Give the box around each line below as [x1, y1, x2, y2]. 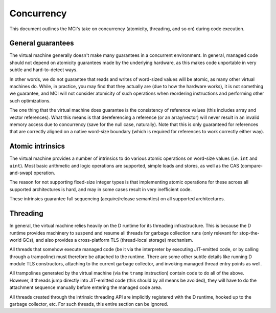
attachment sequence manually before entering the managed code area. [9, 284, 162, 290]
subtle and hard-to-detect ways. [9, 67, 78, 73]
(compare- [240, 162, 263, 169]
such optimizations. [9, 97, 51, 103]
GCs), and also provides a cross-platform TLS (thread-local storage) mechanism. [22, 237, 194, 243]
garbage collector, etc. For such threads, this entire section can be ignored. [9, 301, 169, 307]
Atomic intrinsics [9, 142, 65, 151]
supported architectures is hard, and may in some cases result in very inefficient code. [9, 186, 192, 192]
